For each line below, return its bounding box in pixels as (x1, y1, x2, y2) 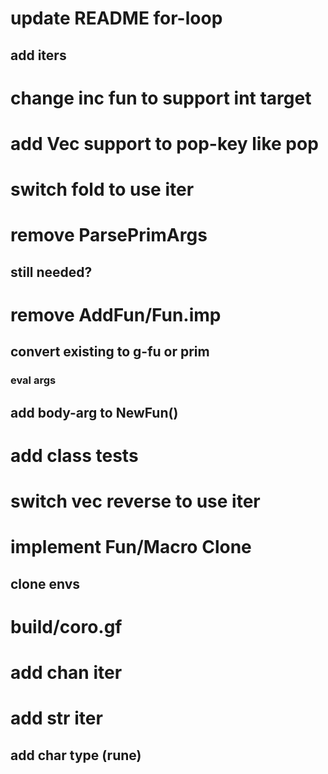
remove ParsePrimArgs (10, 224, 208, 247)
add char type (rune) (10, 747, 142, 764)
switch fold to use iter (10, 178, 195, 201)
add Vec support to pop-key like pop (10, 132, 319, 155)
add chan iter (10, 661, 123, 684)
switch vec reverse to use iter (10, 490, 261, 512)
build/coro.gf (10, 615, 123, 638)
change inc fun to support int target (10, 87, 312, 109)
